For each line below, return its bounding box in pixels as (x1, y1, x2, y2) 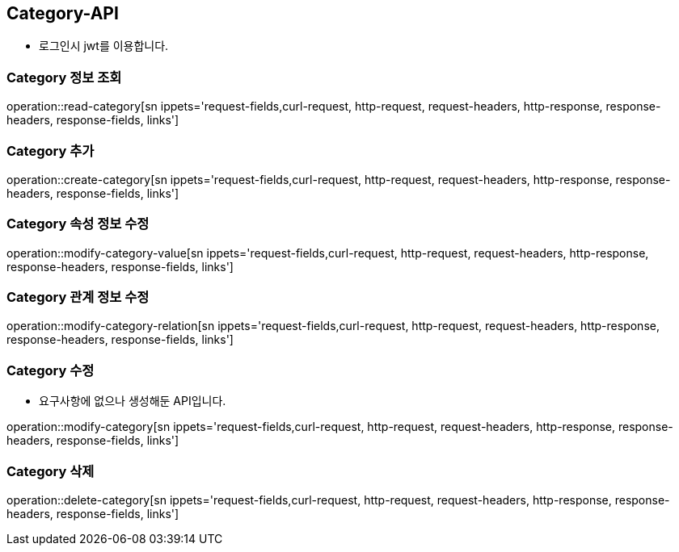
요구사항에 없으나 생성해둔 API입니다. (39, 394, 226, 408)
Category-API (6, 3, 119, 23)
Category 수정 (6, 362, 95, 378)
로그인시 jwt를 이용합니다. (39, 39, 169, 53)
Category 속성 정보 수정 (6, 215, 150, 232)
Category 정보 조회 (6, 69, 122, 86)
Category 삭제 (6, 462, 95, 479)
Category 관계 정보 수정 (6, 289, 150, 306)
